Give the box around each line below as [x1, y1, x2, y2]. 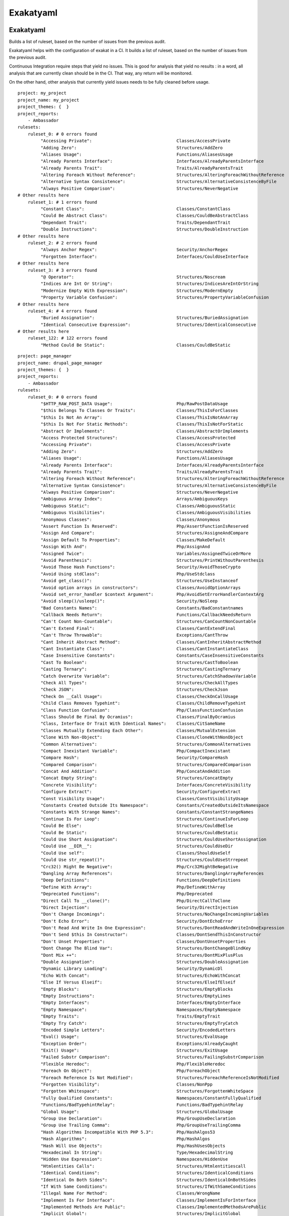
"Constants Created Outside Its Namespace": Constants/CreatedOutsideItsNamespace [40, 803, 270, 808]
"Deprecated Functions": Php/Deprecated [40, 891, 213, 897]
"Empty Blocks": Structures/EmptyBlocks [40, 986, 234, 992]
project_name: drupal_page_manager [18, 360, 103, 366]
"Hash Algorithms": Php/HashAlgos [40, 1136, 210, 1142]
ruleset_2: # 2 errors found [27, 240, 97, 246]
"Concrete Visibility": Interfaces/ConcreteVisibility [40, 782, 252, 787]
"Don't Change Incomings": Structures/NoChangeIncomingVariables [40, 912, 270, 917]
